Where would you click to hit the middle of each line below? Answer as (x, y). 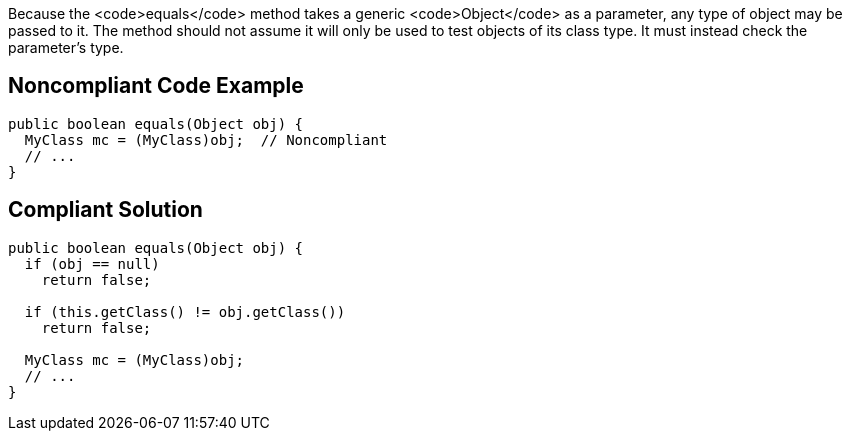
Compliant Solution (105, 210)
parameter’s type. (66, 47)
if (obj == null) (92, 263)
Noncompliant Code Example (156, 86)
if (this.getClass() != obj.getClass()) (185, 311)
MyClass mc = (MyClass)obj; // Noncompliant (206, 139)
